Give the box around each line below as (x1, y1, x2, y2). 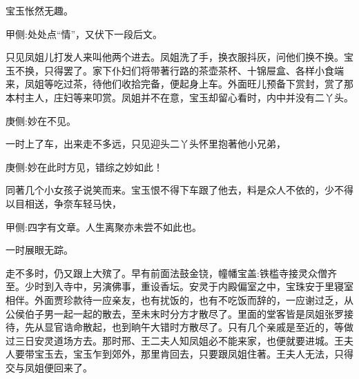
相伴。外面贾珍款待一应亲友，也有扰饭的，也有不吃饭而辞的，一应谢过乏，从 (6, 292, 353, 307)
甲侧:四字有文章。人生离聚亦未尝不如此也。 (6, 219, 202, 234)
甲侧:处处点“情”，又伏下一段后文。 (6, 26, 163, 41)
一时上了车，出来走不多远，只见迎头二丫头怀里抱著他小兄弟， (6, 136, 286, 151)
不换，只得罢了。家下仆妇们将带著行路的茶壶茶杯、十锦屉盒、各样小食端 (14, 63, 344, 77)
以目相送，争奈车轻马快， (6, 196, 122, 210)
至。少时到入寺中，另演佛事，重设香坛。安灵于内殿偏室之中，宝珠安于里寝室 (6, 279, 353, 294)
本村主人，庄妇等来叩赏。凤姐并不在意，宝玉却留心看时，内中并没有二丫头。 (6, 90, 353, 104)
